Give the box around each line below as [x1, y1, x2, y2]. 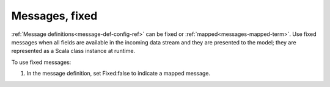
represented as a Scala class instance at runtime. [11, 47, 136, 55]
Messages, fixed [11, 9, 98, 23]
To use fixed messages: [11, 58, 71, 66]
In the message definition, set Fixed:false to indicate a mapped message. [26, 70, 211, 77]
